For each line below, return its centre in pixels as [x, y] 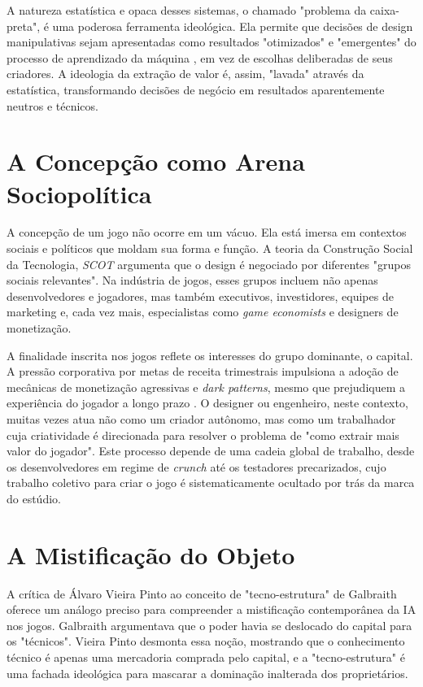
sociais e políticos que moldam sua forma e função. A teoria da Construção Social [210, 248]
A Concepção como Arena [156, 161]
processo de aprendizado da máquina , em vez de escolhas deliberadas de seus [200, 57]
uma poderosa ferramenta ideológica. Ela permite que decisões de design [233, 26]
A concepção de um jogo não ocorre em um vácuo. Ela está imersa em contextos [207, 232]
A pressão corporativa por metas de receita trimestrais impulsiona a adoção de [203, 371]
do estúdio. [34, 498]
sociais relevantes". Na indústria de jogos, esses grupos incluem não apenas [192, 280]
